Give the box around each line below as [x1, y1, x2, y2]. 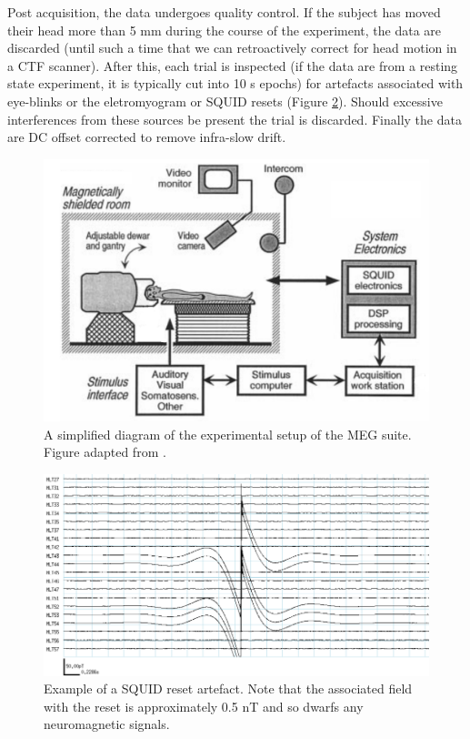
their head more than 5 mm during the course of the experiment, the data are [7, 20, 442, 39]
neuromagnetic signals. [44, 714, 170, 734]
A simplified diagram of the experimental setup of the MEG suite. [44, 424, 412, 443]
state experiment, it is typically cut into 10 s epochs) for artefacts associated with [7, 74, 464, 93]
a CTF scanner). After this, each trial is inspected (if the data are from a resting [7, 56, 458, 75]
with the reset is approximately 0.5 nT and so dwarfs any [44, 696, 364, 715]
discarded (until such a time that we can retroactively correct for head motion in [7, 38, 457, 57]
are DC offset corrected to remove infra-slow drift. [7, 127, 286, 147]
